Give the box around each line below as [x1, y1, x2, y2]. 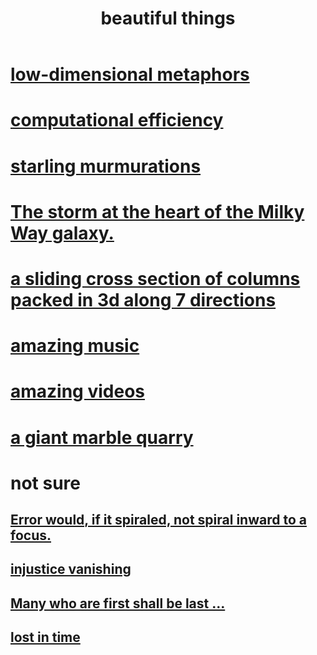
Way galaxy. [10, 222, 115, 244]
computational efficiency [10, 109, 224, 132]
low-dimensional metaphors [10, 63, 250, 86]
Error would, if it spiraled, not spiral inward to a [10, 512, 307, 529]
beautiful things [100, 7, 236, 30]
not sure [10, 472, 81, 494]
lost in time [10, 629, 81, 646]
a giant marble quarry [10, 426, 194, 449]
